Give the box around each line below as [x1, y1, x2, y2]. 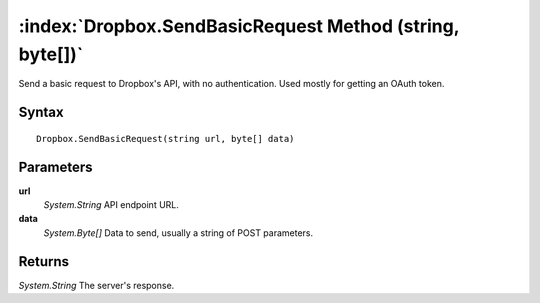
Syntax [18, 104, 64, 121]
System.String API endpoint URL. [43, 199, 180, 211]
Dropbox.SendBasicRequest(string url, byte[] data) [36, 133, 295, 144]
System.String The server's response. [18, 279, 175, 291]
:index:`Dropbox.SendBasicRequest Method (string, [18, 15, 460, 37]
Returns [18, 253, 70, 270]
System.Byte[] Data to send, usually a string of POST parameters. [43, 226, 314, 239]
